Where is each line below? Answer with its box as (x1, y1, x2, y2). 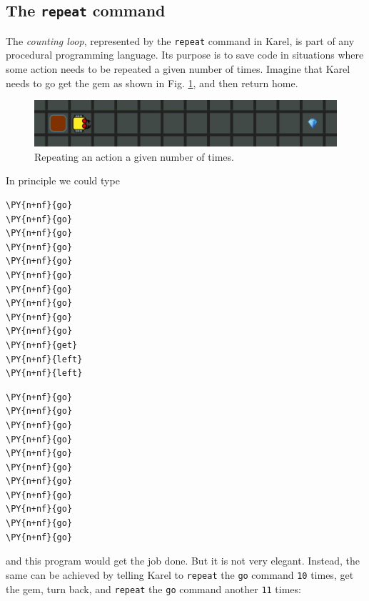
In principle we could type (6, 173, 120, 188)
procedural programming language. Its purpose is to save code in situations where (6, 47, 364, 62)
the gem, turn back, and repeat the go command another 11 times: (6, 581, 301, 596)
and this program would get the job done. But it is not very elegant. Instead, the (6, 553, 360, 568)
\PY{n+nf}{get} (6, 339, 78, 350)
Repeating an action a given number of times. (34, 149, 234, 164)
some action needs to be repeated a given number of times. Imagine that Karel (6, 61, 350, 76)
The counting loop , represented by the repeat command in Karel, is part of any (6, 33, 355, 48)
